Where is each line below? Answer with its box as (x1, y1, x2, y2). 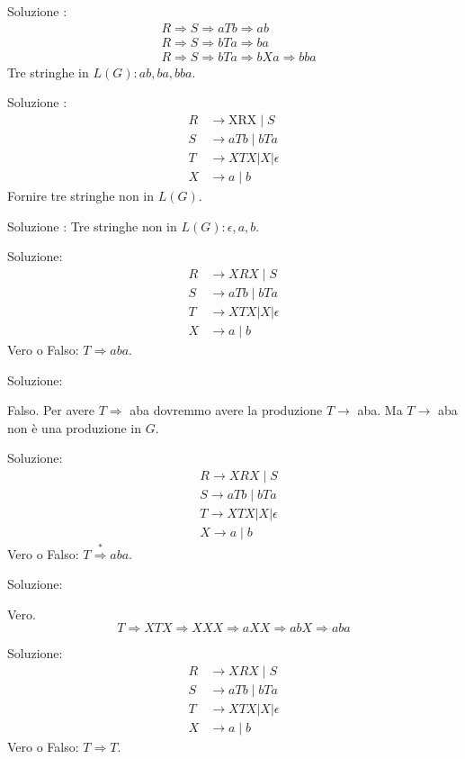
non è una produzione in (7, 418, 142, 437)
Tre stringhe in (7, 62, 89, 81)
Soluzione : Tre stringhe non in (7, 216, 177, 235)
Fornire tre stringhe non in (7, 186, 155, 204)
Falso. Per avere (7, 401, 94, 420)
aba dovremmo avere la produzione (130, 401, 323, 420)
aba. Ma (357, 401, 403, 420)
